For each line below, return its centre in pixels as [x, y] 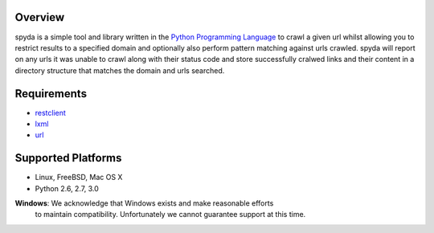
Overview [40, 17]
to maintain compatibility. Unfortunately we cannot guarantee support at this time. [170, 215]
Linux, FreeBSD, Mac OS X [79, 178]
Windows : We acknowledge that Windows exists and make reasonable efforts [144, 203]
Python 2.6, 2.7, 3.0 [67, 188]
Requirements [51, 94]
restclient [50, 112]
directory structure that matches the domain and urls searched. [120, 70]
